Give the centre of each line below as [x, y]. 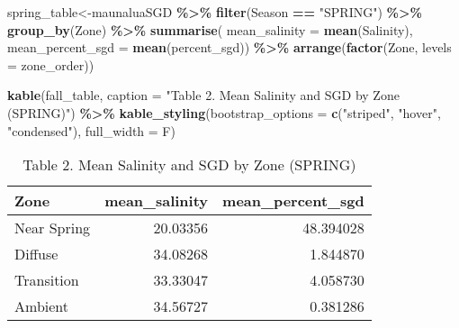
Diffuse [36, 254]
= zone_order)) [51, 64]
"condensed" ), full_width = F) [91, 130]
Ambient [42, 306]
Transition [47, 280]
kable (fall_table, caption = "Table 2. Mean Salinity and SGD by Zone [203, 95]
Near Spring [53, 228]
